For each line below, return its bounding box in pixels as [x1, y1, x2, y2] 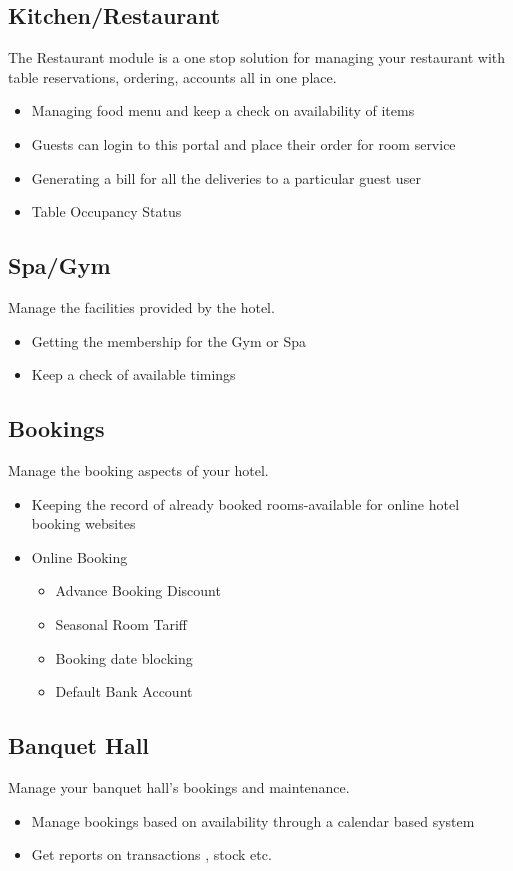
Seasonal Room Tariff [55, 613, 187, 634]
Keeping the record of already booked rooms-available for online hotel [31, 493, 460, 514]
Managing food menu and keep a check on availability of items [31, 100, 415, 121]
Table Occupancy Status [31, 201, 182, 222]
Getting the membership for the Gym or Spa [31, 330, 306, 351]
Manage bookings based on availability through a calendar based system [31, 810, 475, 831]
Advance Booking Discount [55, 580, 221, 601]
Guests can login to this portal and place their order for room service [31, 133, 456, 154]
